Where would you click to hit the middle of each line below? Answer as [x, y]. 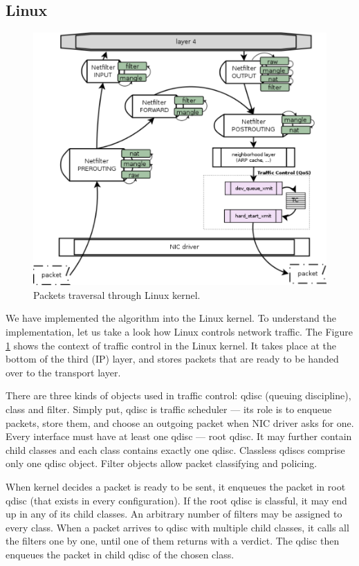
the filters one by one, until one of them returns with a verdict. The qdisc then [173, 541]
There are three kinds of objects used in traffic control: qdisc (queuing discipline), [178, 395]
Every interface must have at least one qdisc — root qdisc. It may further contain [179, 436]
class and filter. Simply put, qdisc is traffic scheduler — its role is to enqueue [169, 409]
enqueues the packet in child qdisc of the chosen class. [120, 554]
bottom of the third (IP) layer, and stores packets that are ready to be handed [172, 359]
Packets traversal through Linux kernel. [117, 294]
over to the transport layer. [63, 372]
